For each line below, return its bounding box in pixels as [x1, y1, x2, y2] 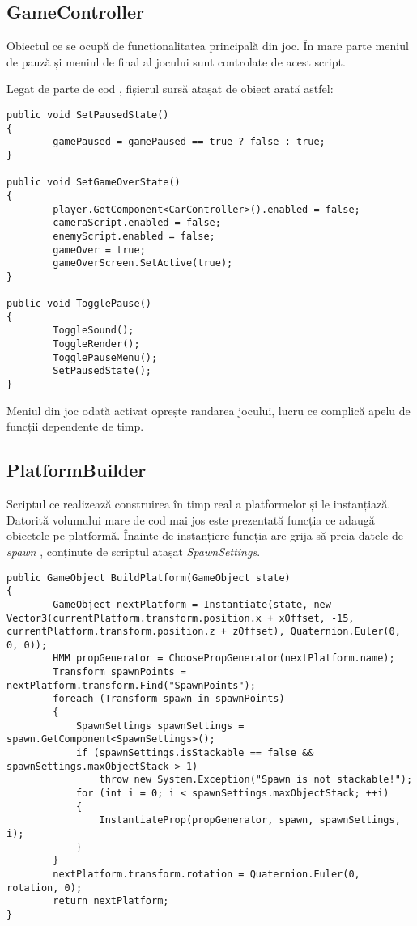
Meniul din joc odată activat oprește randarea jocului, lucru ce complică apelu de [6, 401, 411, 418]
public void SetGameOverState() [6, 176, 181, 189]
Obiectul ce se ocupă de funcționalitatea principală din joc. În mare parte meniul [6, 37, 409, 54]
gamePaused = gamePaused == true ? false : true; [53, 136, 326, 148]
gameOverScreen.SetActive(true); [53, 257, 233, 270]
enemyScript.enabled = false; [53, 230, 215, 242]
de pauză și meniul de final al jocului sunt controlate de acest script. [6, 53, 346, 70]
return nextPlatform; [53, 895, 169, 907]
